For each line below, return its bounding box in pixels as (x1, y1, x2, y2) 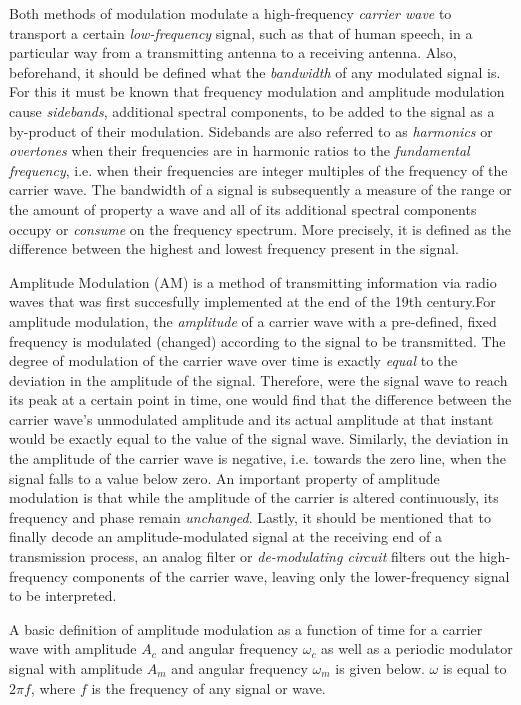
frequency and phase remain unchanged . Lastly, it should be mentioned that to (9, 506, 491, 527)
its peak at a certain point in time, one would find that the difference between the (9, 389, 512, 410)
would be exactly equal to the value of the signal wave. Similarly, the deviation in (9, 428, 509, 449)
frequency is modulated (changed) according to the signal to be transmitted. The (9, 330, 506, 351)
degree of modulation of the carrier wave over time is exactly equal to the (9, 350, 458, 371)
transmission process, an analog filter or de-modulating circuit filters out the (9, 546, 475, 567)
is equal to (442, 658, 507, 678)
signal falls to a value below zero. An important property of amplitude (9, 467, 440, 488)
